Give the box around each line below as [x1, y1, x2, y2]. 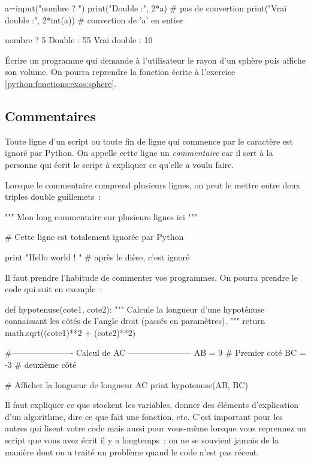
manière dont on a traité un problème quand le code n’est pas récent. [5, 445, 259, 458]
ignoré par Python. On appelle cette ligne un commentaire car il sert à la [5, 146, 273, 159]
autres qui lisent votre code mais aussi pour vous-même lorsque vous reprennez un [5, 422, 306, 434]
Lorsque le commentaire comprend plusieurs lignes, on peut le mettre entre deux [5, 178, 300, 191]
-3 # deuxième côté [5, 358, 77, 371]
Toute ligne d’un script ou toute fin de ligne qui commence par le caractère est [5, 134, 293, 147]
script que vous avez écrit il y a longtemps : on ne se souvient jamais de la [5, 434, 279, 446]
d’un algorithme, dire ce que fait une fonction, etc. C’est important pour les [5, 410, 283, 422]
